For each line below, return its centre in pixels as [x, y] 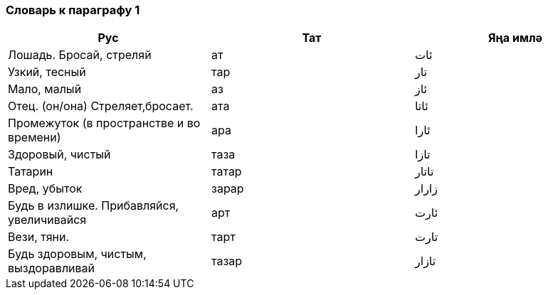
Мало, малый [45, 89]
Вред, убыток [45, 189]
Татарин [31, 172]
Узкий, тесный [47, 72]
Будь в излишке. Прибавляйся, [94, 206]
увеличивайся [47, 220]
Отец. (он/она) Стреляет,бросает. [101, 106]
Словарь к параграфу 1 [73, 10]
